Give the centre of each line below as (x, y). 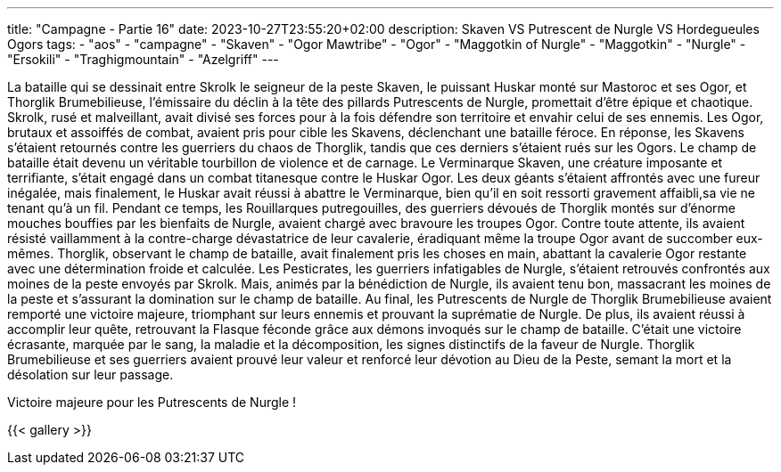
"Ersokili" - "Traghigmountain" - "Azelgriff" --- (143, 59)
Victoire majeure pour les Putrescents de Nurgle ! (152, 402)
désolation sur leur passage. (90, 374)
